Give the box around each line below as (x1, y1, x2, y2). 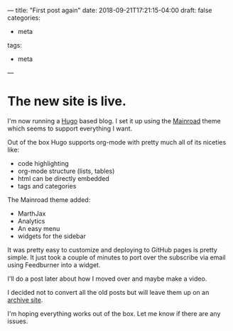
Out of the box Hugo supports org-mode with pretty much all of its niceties (7, 138, 227, 146)
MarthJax (17, 209, 46, 218)
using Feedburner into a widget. (7, 260, 101, 269)
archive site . (7, 296, 43, 304)
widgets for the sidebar (17, 232, 87, 240)
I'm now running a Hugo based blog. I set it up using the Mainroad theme (7, 116, 222, 125)
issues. (7, 317, 28, 325)
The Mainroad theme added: (7, 195, 91, 204)
